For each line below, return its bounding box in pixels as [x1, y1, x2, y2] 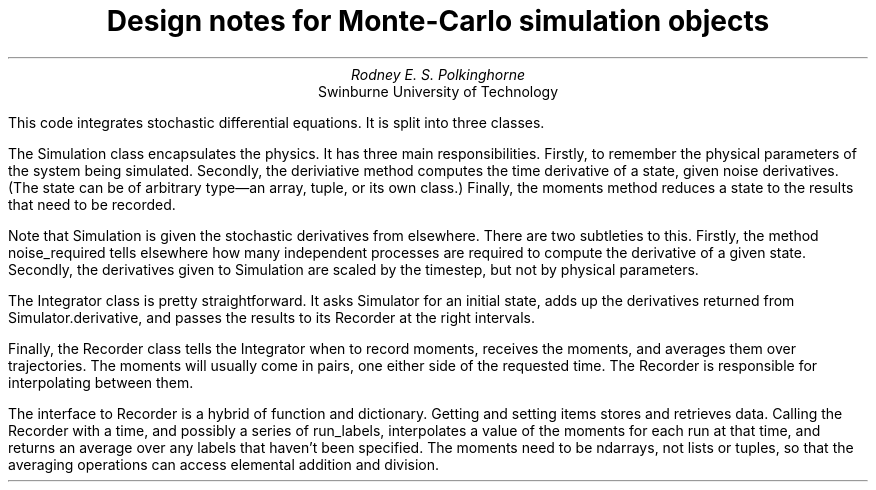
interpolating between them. [8, 373, 194, 391]
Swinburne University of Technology [317, 82, 559, 100]
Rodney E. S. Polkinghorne [350, 65, 526, 83]
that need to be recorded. [8, 195, 176, 213]
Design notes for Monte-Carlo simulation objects [106, 4, 770, 38]
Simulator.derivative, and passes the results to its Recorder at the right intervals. [8, 308, 536, 326]
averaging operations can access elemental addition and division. [8, 455, 440, 473]
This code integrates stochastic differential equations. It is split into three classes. [8, 113, 545, 131]
